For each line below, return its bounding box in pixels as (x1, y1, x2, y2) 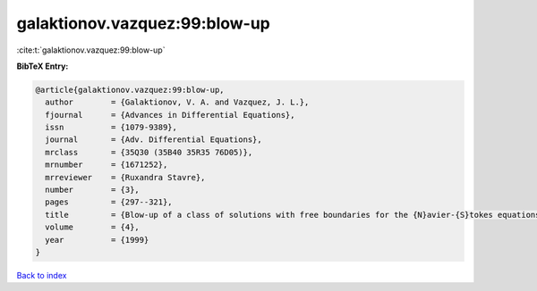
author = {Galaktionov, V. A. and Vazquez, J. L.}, (45, 97, 310, 107)
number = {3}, (45, 185, 141, 195)
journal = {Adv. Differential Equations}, (45, 135, 263, 145)
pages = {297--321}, (45, 197, 174, 207)
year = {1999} (45, 235, 149, 245)
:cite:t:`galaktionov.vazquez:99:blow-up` (16, 45, 166, 55)
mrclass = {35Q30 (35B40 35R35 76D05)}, (45, 147, 253, 157)
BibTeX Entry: (16, 61, 69, 71)
